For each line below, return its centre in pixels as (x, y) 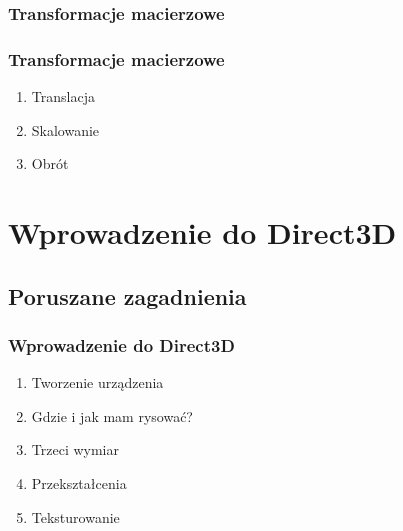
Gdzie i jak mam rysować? (112, 415)
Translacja (63, 96)
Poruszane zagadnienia (127, 295)
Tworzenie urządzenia (97, 382)
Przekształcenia (79, 483)
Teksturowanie (75, 516)
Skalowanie (65, 129)
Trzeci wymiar (75, 449)
